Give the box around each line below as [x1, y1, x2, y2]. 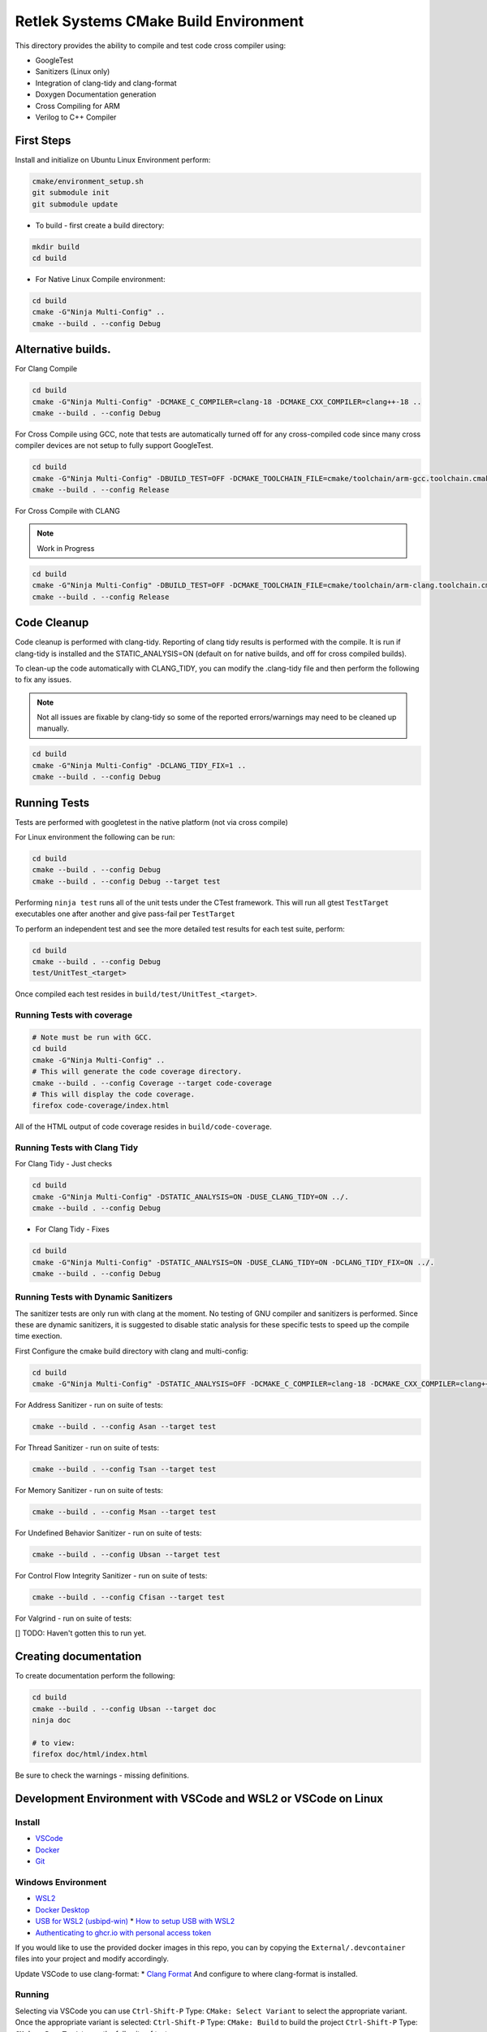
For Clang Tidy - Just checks [15, 1159, 113, 1169]
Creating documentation [15, 1650, 142, 1664]
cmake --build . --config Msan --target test [32, 1508, 217, 1517]
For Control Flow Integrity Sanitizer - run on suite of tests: [15, 1571, 208, 1581]
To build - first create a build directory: [35, 220, 165, 230]
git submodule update [32, 199, 119, 209]
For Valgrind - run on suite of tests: [15, 1613, 132, 1623]
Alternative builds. [15, 342, 111, 357]
